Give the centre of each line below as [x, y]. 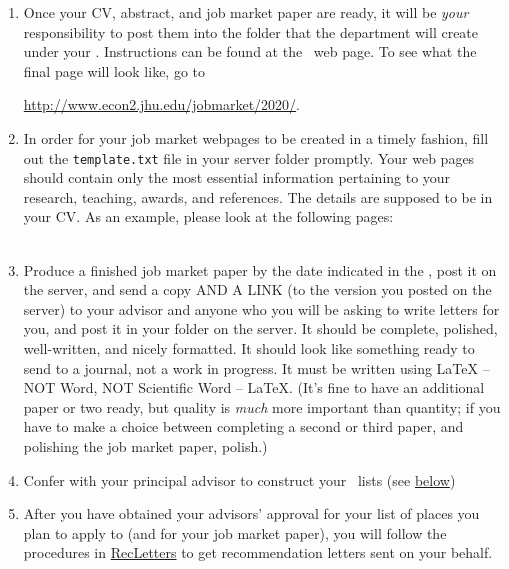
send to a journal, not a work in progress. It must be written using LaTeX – [256, 367]
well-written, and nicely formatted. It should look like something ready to [249, 347]
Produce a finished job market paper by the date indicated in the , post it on [260, 269]
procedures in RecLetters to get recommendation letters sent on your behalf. [258, 552]
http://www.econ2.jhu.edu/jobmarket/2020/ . [162, 104]
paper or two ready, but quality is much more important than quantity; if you [262, 406]
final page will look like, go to [114, 70]
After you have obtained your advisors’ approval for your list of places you [251, 513]
